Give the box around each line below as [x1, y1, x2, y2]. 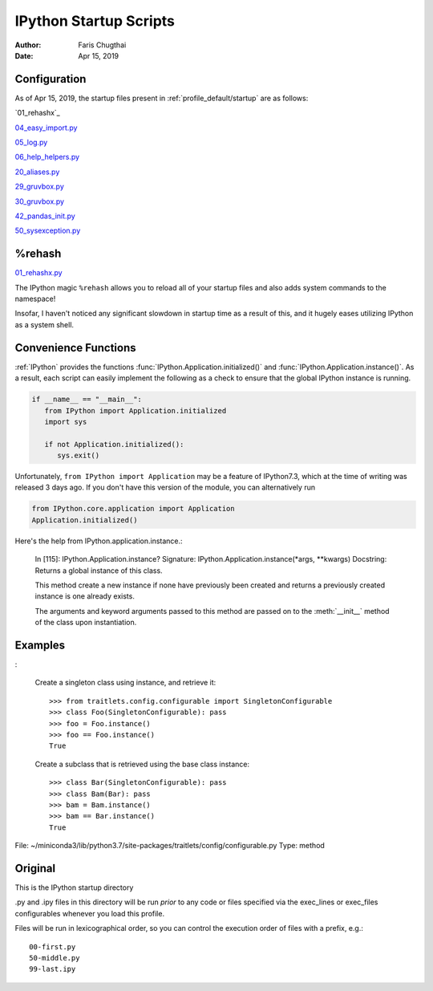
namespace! [14, 294, 56, 304]
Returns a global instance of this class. [34, 566, 164, 575]
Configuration [14, 72, 87, 86]
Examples [14, 638, 66, 652]
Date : [14, 51, 34, 60]
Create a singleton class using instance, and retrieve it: [34, 678, 216, 688]
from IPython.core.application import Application [31, 504, 236, 514]
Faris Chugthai [78, 40, 127, 50]
